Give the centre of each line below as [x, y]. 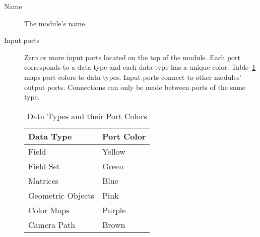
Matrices [44, 180]
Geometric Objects [61, 195]
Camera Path [52, 224]
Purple [114, 210]
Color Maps [49, 210]
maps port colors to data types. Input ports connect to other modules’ [133, 77]
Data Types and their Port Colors [87, 116]
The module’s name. [56, 23]
